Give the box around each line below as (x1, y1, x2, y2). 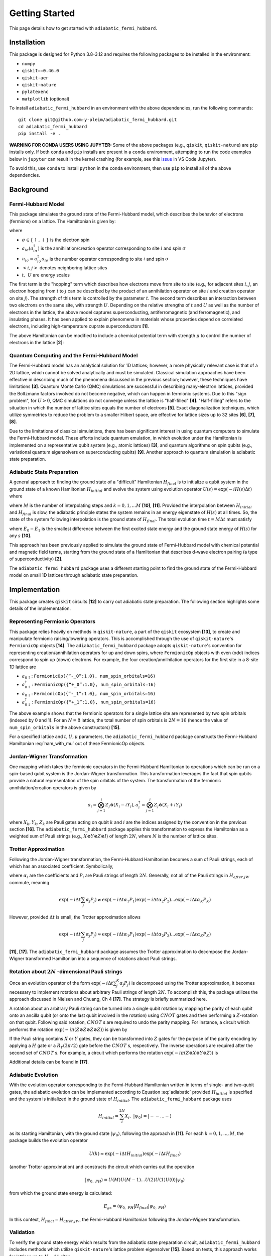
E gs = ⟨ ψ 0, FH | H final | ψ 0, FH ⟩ (103, 1203, 166, 1210)
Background (9, 185, 49, 194)
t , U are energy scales (22, 272, 70, 278)
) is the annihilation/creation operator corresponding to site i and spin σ (38, 245, 186, 251)
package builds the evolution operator (9, 1137, 88, 1143)
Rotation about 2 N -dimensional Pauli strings (9, 968, 122, 975)
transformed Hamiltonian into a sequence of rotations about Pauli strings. (25, 956, 177, 962)
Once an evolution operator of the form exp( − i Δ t (9, 980, 113, 986)
